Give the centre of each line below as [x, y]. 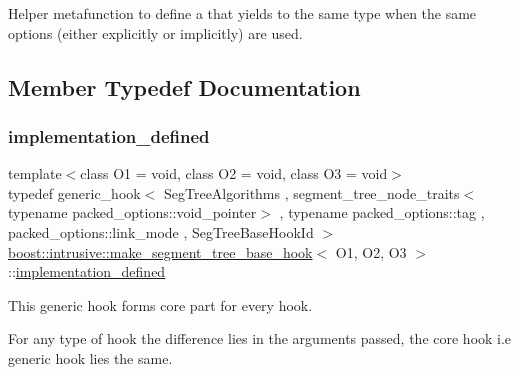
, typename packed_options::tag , [382, 212]
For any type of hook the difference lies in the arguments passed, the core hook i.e [260, 338]
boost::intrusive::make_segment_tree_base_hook [160, 251]
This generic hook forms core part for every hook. [160, 304]
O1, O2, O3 [371, 251]
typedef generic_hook [74, 192]
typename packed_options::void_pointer [132, 212]
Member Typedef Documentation [184, 86]
